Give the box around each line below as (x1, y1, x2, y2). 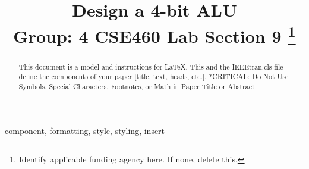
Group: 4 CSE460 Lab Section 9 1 (13, 21, 296, 48)
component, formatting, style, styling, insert (5, 124, 165, 136)
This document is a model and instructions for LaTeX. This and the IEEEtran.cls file (18, 61, 283, 71)
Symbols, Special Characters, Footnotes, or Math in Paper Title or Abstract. (18, 82, 257, 91)
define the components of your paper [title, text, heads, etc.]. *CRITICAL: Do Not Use (18, 71, 289, 82)
